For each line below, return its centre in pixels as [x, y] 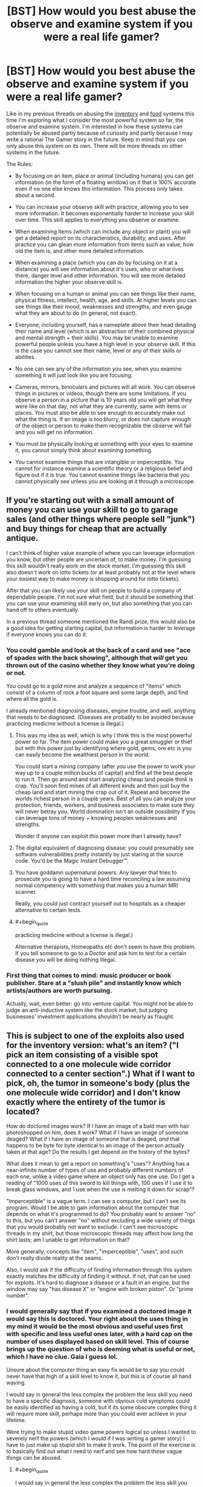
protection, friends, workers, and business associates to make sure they [105, 805]
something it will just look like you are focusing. [74, 375]
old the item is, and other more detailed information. [79, 250]
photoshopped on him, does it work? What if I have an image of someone [97, 1132]
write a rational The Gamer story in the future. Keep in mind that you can [96, 139]
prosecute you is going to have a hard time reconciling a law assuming [103, 879]
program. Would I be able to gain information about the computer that [93, 1207]
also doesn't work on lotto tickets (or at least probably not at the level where [101, 572]
